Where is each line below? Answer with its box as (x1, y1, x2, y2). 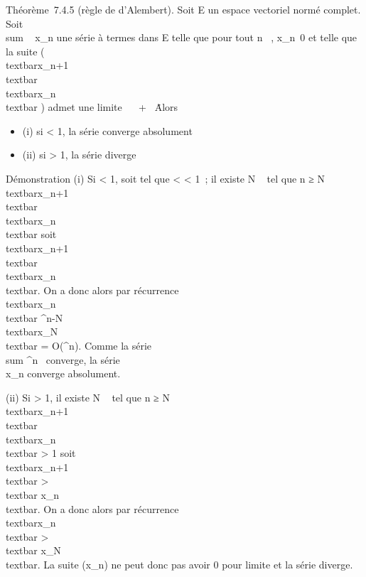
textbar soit (6, 227, 57, 242)
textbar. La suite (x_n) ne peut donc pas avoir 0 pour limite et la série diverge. (6, 556, 353, 571)
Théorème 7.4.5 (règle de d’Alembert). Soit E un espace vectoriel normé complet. (6, 2, 361, 16)
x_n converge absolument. (6, 366, 121, 381)
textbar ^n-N (6, 310, 63, 325)
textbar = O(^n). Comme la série (6, 338, 152, 353)
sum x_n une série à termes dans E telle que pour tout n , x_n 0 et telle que (6, 30, 357, 45)
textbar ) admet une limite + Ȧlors (6, 99, 178, 114)
